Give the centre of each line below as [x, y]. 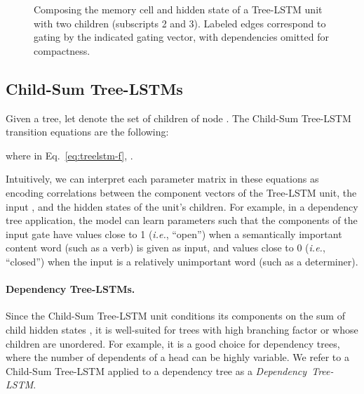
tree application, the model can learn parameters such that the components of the [182, 220]
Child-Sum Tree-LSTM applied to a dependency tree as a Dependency [156, 370]
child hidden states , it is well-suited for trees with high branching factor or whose [182, 329]
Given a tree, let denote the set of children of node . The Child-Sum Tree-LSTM [178, 118]
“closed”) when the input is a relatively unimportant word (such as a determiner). [182, 261]
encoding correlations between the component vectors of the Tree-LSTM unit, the [181, 192]
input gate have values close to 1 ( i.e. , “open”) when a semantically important [174, 234]
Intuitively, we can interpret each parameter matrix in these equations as [162, 179]
